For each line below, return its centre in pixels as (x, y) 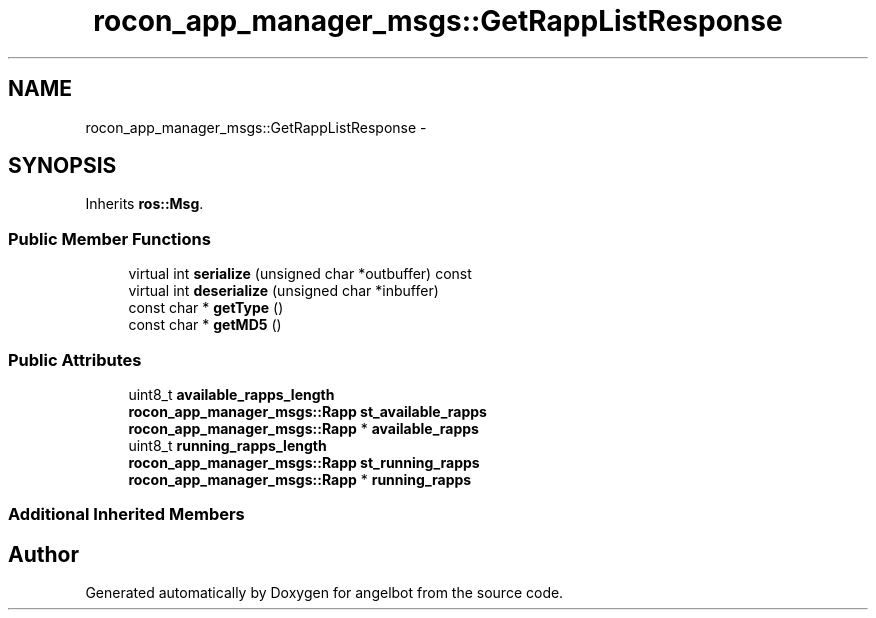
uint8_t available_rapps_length (231, 394)
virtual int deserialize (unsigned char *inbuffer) (283, 291)
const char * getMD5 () (205, 325)
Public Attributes (75, 359)
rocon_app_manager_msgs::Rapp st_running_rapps (304, 462)
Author (43, 554)
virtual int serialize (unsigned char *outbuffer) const (300, 274)
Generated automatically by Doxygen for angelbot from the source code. (324, 593)
